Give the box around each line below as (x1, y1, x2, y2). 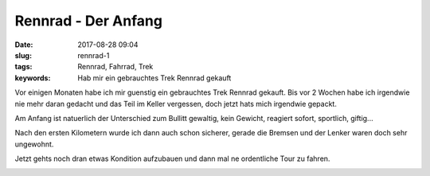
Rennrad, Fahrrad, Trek (77, 62, 154, 72)
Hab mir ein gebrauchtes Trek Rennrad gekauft (77, 72, 232, 83)
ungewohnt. (14, 139, 54, 149)
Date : (14, 40, 33, 49)
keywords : (14, 72, 51, 83)
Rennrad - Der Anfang (14, 12, 163, 29)
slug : (14, 50, 32, 60)
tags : (14, 62, 33, 72)
